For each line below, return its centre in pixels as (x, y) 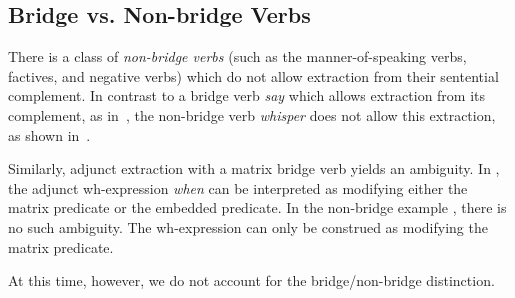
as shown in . (49, 134)
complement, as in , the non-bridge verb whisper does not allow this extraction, (252, 114)
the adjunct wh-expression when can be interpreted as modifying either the (238, 187)
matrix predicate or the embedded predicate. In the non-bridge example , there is (257, 207)
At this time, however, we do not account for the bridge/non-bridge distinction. (251, 280)
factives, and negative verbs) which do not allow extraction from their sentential (253, 75)
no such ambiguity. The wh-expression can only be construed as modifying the (248, 226)
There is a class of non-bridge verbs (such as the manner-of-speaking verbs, (237, 56)
